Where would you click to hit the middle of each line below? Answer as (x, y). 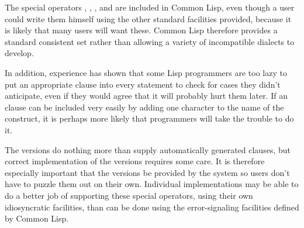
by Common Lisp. (37, 218)
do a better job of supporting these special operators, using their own (129, 195)
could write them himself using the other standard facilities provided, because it (148, 18)
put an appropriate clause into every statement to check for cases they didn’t (143, 84)
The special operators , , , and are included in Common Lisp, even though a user (150, 7)
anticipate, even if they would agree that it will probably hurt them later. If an (146, 96)
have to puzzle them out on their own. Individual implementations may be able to (152, 184)
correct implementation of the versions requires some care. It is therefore (135, 161)
